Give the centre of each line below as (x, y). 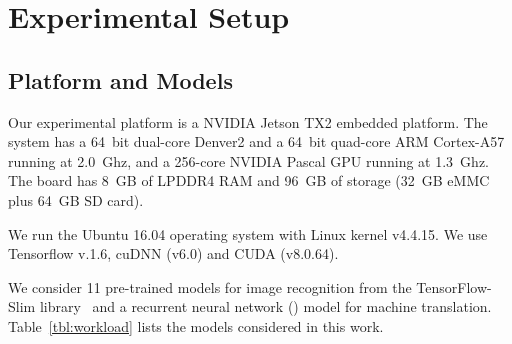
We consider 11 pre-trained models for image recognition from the (210, 286)
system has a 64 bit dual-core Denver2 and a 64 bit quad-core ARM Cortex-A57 (256, 141)
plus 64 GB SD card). (76, 199)
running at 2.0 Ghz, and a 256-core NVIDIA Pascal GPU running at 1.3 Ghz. (248, 160)
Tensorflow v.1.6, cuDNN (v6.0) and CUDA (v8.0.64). (173, 253)
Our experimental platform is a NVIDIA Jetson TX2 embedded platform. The (248, 121)
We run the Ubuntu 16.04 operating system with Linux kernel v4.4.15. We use (248, 233)
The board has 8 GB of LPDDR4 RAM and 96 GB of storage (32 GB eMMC (249, 180)
